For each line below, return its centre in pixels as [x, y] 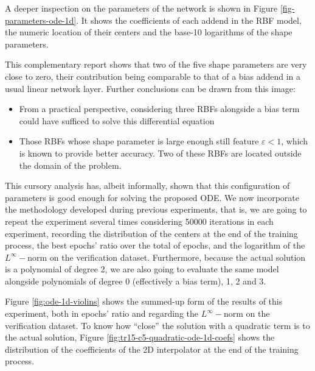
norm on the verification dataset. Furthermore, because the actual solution [167, 257]
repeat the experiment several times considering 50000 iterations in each [139, 221]
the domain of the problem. [70, 165]
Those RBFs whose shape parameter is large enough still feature [139, 141]
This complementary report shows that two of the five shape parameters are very [156, 64]
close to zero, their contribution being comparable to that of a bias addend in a [153, 76]
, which [295, 141]
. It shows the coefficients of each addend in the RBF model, [189, 20]
